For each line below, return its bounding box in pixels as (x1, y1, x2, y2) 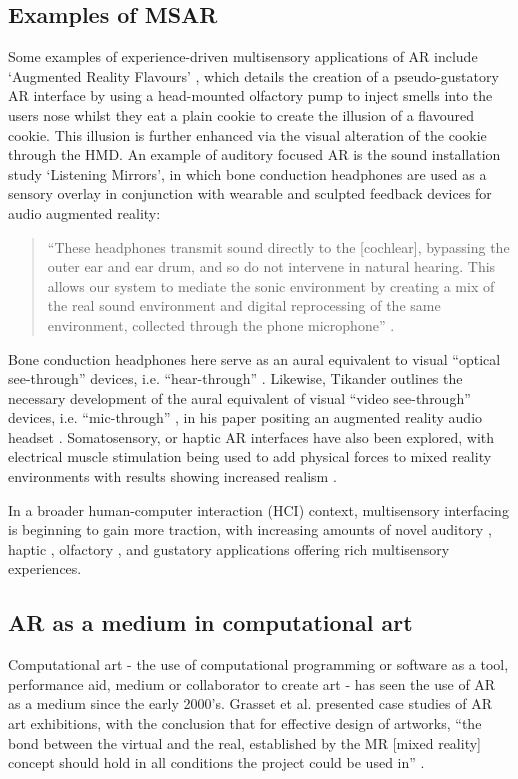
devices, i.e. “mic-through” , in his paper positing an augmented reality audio (8, 407, 483, 428)
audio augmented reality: (8, 202, 161, 223)
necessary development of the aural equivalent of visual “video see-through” (8, 387, 471, 408)
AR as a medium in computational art (8, 607, 413, 638)
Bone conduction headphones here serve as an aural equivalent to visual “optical (8, 348, 501, 369)
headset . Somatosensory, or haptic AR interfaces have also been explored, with (8, 426, 495, 447)
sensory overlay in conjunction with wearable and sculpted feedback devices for (8, 183, 492, 204)
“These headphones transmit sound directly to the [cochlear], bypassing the (47, 236, 510, 257)
